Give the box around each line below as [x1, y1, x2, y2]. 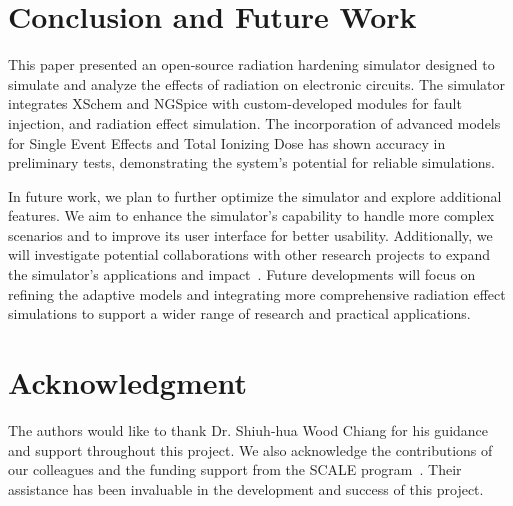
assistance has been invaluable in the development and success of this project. [8, 478, 484, 499]
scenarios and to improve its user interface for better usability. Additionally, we [8, 224, 493, 245]
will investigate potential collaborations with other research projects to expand [8, 244, 490, 265]
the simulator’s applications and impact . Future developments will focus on [8, 264, 476, 285]
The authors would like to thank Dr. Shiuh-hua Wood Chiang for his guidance [8, 419, 489, 440]
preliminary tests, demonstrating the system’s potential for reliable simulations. [8, 152, 495, 173]
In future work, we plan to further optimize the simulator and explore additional [8, 185, 502, 206]
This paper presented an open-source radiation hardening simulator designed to [8, 54, 495, 75]
